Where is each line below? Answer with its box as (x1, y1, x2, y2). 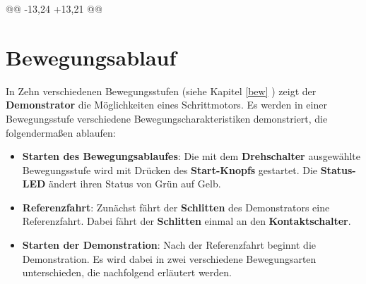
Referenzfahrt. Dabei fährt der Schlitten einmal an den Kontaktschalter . (22, 214, 351, 228)
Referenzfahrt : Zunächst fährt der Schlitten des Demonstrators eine (22, 199, 330, 214)
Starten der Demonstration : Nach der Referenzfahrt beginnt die (22, 237, 316, 252)
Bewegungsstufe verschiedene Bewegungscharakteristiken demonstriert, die (6, 111, 328, 125)
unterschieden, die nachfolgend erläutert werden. (22, 265, 232, 280)
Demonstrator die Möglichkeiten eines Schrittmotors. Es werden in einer (6, 97, 327, 112)
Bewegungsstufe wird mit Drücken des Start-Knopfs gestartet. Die (22, 162, 317, 177)
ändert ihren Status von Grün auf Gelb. (49, 176, 221, 191)
